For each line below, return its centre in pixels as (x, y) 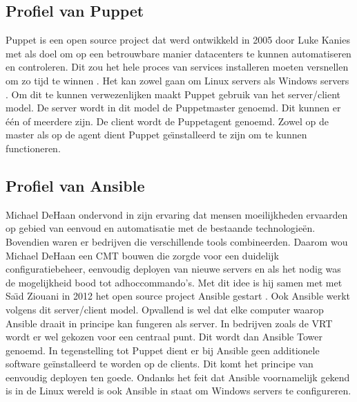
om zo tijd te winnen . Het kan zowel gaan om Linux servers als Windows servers (177, 80)
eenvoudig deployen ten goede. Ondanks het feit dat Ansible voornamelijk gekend (178, 377)
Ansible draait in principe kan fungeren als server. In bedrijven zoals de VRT (169, 323)
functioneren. (33, 148)
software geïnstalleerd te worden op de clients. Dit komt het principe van (160, 364)
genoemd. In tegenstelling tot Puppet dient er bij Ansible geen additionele (163, 350)
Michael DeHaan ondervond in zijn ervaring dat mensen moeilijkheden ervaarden (177, 214)
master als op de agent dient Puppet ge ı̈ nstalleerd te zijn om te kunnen (156, 135)
